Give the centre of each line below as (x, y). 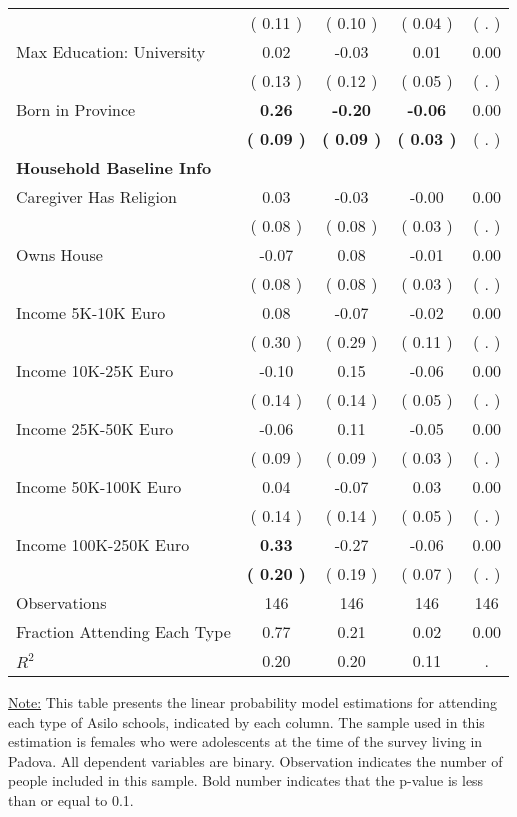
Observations (61, 602)
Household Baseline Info (114, 167)
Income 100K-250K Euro (103, 544)
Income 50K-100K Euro (99, 486)
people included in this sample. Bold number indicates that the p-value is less (246, 780)
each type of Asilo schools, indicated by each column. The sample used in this (246, 721)
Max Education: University (111, 51)
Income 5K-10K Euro (91, 312)
